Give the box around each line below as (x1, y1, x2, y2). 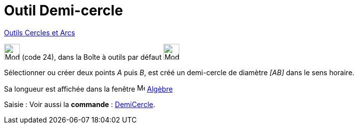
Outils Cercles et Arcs (4, 28, 75, 37)
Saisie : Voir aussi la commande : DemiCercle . (4, 100, 155, 109)
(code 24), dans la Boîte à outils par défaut (21, 52, 162, 61)
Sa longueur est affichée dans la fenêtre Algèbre (4, 84, 173, 93)
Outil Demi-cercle (4, 2, 123, 19)
